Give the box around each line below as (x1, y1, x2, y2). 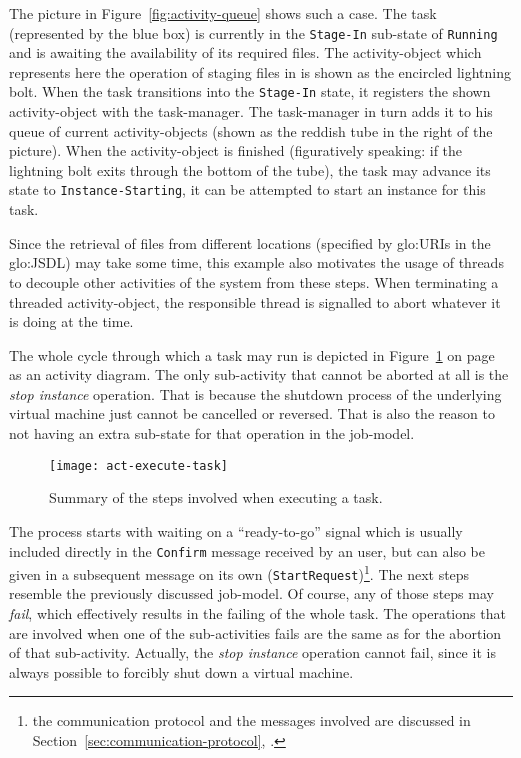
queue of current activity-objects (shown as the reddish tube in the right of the (9, 120, 493, 141)
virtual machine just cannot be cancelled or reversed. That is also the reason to (9, 403, 495, 424)
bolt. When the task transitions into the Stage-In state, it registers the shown (9, 81, 491, 102)
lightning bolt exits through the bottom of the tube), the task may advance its (9, 159, 491, 180)
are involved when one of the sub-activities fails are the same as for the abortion (9, 622, 502, 643)
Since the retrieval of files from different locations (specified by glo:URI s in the (9, 232, 491, 253)
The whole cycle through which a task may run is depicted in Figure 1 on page (9, 344, 495, 365)
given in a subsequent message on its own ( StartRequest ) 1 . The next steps (9, 561, 470, 584)
